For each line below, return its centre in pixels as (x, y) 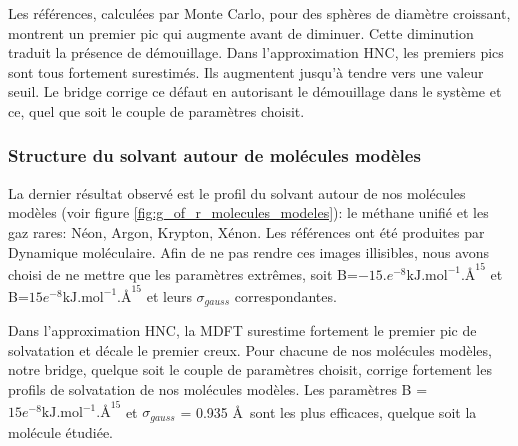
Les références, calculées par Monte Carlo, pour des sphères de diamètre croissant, (259, 13)
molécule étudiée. (60, 431)
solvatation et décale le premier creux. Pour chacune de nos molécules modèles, (250, 349)
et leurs (169, 295)
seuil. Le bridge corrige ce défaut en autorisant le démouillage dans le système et (255, 91)
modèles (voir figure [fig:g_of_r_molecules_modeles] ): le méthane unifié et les (248, 212)
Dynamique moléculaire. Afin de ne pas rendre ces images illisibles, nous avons (249, 251)
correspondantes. (285, 295)
